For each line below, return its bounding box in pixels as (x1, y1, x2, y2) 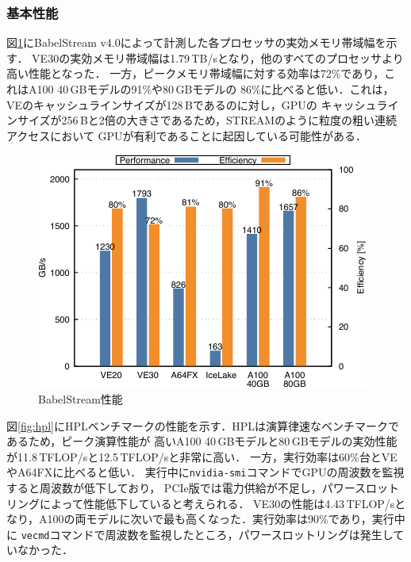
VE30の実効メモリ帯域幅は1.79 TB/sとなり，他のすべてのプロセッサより (32, 49, 404, 66)
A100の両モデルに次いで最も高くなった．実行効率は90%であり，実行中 (39, 510, 405, 527)
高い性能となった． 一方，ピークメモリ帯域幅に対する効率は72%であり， (6, 65, 385, 82)
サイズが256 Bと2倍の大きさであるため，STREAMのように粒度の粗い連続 (17, 112, 398, 128)
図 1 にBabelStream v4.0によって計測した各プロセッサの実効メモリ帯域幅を (6, 34, 386, 51)
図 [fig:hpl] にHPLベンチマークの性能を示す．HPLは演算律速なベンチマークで (6, 417, 399, 434)
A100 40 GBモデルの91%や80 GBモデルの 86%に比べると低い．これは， (28, 81, 394, 97)
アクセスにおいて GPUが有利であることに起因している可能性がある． (6, 127, 367, 143)
